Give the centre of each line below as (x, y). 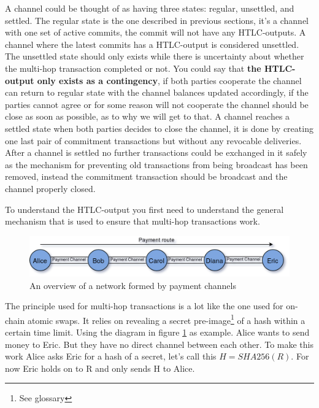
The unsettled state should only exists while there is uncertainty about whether (155, 56)
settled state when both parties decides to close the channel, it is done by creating (159, 128)
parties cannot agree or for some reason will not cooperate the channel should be (157, 104)
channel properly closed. (50, 188)
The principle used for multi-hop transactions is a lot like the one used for (144, 306)
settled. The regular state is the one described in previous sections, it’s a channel (157, 20)
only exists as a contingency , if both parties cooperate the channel (169, 80)
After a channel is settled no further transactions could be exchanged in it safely (156, 152)
